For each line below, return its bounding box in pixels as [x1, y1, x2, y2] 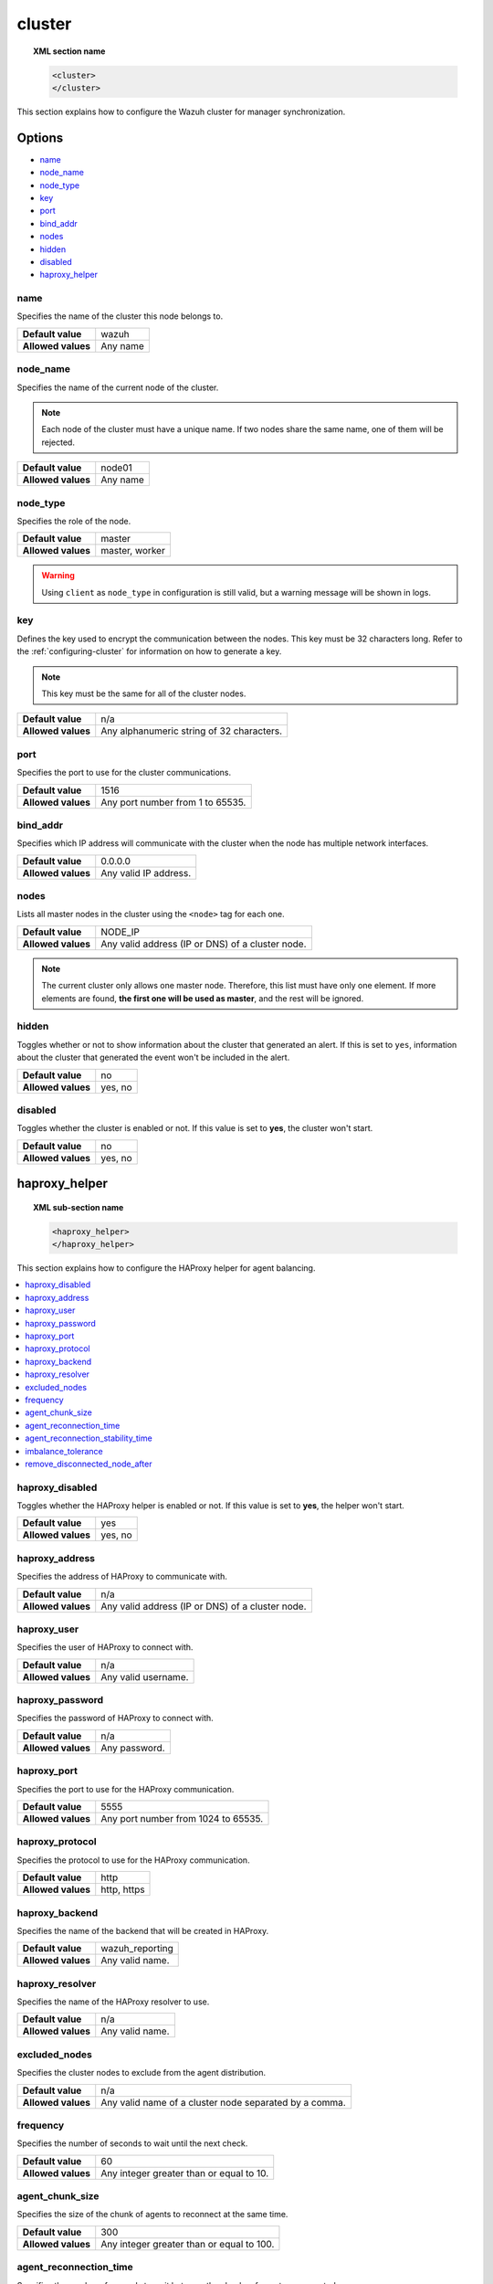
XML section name [33, 46, 106, 57]
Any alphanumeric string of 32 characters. [100, 724, 283, 737]
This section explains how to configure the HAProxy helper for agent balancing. [16, 1263, 316, 1274]
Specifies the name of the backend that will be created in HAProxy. [16, 1925, 269, 1936]
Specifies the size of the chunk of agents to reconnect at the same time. [16, 2209, 288, 2220]
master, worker [100, 545, 166, 557]
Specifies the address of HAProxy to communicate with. [16, 1571, 228, 1582]
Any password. [100, 1741, 165, 1754]
